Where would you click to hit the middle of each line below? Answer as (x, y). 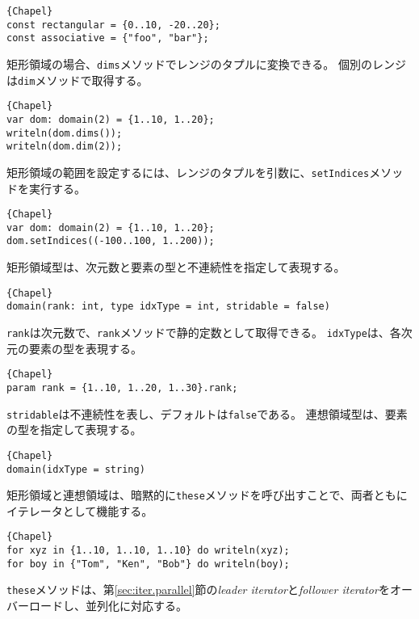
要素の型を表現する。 (85, 348)
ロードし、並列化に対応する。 (108, 606)
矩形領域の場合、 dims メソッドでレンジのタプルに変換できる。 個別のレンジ (207, 63)
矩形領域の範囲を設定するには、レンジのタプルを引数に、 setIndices (188, 172)
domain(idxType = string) (76, 469)
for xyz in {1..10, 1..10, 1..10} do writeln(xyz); (148, 551)
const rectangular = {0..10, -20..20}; (113, 25)
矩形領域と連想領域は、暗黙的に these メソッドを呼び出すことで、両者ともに (207, 495)
